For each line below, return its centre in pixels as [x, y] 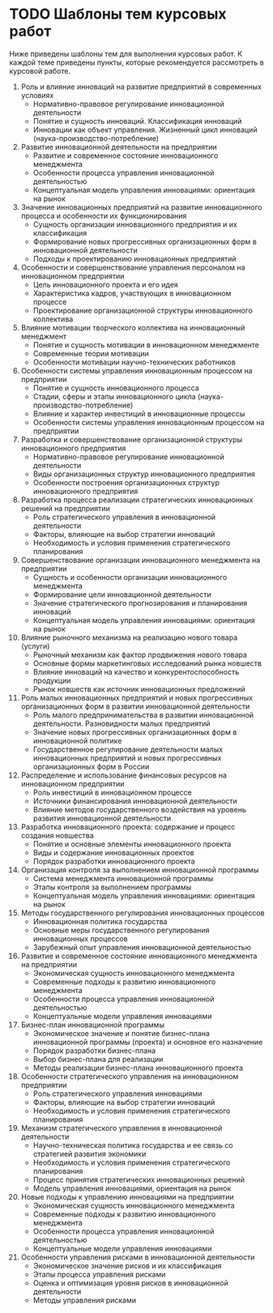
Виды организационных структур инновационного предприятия [144, 474]
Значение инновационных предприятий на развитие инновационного [141, 207]
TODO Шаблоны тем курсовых [118, 14]
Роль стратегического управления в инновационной [124, 517]
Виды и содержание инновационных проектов [113, 852]
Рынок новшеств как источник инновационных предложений [139, 688]
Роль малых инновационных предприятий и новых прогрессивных [137, 697]
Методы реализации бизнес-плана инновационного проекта [138, 1068]
